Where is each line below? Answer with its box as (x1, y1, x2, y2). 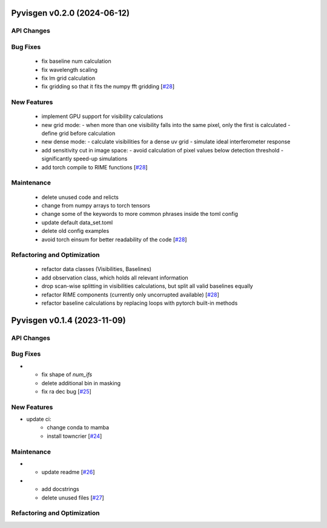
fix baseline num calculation (41, 57, 111, 65)
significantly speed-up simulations (41, 155, 128, 163)
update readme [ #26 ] (41, 469, 95, 476)
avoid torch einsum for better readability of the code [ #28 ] (41, 236, 187, 243)
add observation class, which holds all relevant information (41, 274, 189, 281)
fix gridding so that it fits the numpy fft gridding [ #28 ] (41, 83, 175, 90)
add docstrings (41, 486, 79, 493)
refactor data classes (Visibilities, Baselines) (41, 266, 151, 273)
